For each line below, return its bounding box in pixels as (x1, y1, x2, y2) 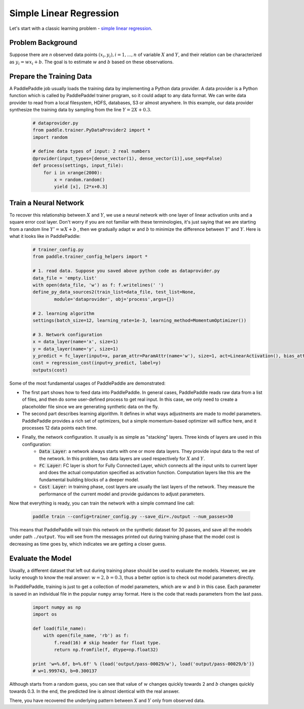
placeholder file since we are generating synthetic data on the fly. (22, 403, 159, 409)
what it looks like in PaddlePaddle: (9, 233, 81, 239)
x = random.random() (54, 177, 105, 183)
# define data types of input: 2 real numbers (32, 148, 150, 154)
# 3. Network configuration (32, 331, 102, 338)
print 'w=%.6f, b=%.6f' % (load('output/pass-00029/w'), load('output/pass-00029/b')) (32, 661, 255, 666)
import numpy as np (32, 604, 81, 610)
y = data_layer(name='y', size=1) (32, 346, 119, 352)
